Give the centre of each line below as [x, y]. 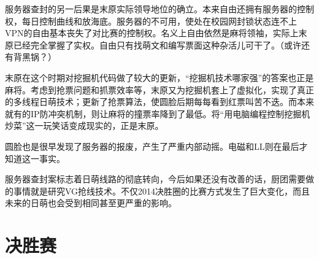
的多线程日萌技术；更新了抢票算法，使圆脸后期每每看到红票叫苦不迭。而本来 [159, 102]
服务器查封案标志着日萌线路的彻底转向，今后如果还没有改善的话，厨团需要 [155, 179]
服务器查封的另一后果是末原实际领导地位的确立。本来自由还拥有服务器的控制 [159, 9]
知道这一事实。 [35, 158]
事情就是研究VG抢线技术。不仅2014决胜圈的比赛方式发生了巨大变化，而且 [162, 191]
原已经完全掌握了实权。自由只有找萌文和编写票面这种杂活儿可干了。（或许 [153, 44]
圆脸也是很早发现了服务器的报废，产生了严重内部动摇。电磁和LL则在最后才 [156, 146]
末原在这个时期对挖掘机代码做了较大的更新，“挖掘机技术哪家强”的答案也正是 [159, 77]
